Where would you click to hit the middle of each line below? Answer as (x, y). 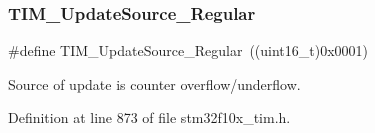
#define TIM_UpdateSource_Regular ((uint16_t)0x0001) (188, 50)
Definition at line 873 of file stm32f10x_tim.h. (149, 117)
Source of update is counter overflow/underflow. (154, 83)
